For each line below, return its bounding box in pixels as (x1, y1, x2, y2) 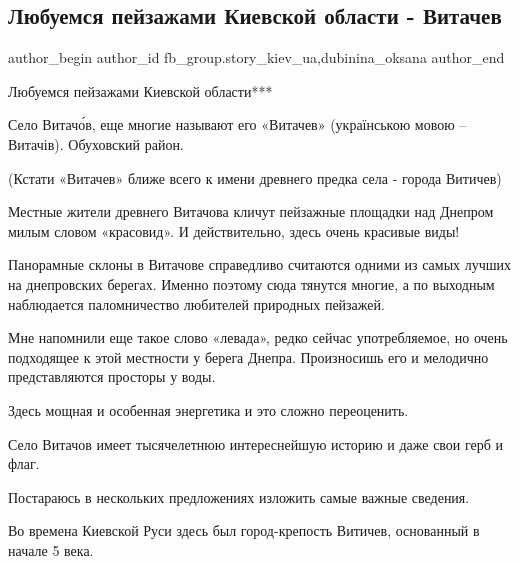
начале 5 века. (8, 539, 94, 560)
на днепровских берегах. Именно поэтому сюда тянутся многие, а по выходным (8, 273, 495, 294)
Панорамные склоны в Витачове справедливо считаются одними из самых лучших (8, 254, 512, 275)
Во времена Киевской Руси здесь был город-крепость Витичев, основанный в (8, 520, 480, 541)
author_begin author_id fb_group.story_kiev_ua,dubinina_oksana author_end (8, 47, 505, 68)
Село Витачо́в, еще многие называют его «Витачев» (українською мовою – (8, 114, 467, 135)
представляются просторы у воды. (8, 366, 216, 387)
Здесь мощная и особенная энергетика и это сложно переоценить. (8, 399, 409, 420)
